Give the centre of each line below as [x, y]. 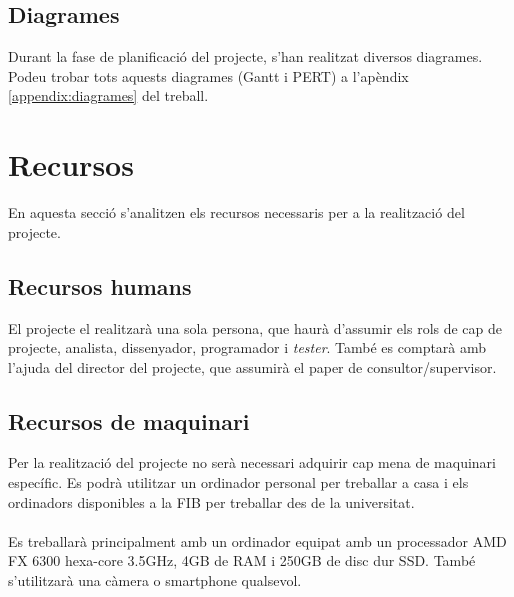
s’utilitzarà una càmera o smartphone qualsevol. [155, 580]
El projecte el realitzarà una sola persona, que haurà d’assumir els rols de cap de [255, 327]
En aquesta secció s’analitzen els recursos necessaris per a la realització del [236, 212]
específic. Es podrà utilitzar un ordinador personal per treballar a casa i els [238, 482]
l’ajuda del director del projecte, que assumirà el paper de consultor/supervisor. [252, 366]
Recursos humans [100, 285]
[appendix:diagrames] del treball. [108, 95]
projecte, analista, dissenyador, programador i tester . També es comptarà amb [247, 347]
